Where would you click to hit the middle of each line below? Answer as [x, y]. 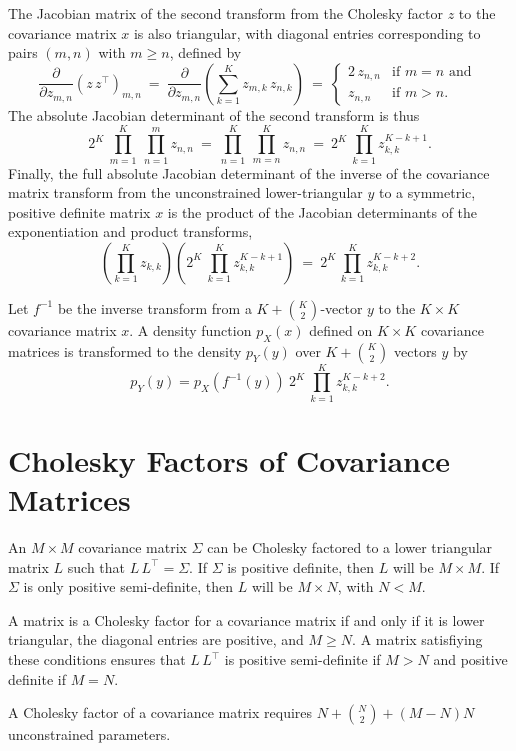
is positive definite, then [300, 566]
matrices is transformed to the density [125, 350]
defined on [341, 329]
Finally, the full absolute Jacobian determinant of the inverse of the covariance [249, 172]
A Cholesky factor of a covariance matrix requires [160, 712]
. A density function [190, 329]
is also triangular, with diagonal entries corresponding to [307, 32]
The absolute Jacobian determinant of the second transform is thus [214, 114]
